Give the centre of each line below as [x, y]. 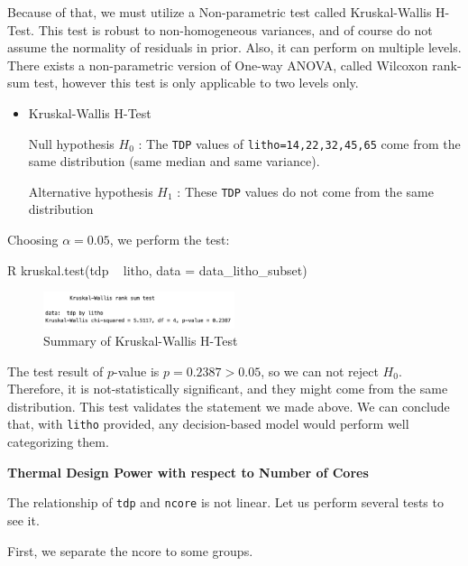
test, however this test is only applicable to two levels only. [196, 83]
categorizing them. [58, 442]
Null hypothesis [71, 143]
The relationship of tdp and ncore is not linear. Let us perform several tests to [225, 502]
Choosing [33, 240]
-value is [137, 371]
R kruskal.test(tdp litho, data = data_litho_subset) [157, 269]
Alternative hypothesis [91, 191]
